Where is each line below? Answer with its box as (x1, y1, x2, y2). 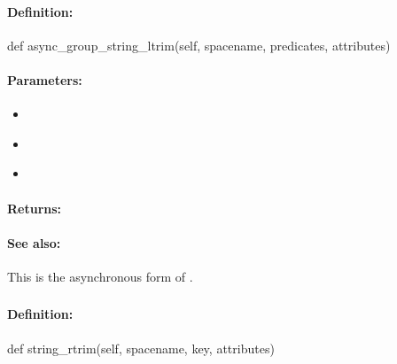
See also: (7, 233, 61, 252)
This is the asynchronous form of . (7, 267, 193, 285)
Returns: (7, 198, 62, 217)
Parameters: (7, 70, 82, 89)
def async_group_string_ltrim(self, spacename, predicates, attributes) (7, 35, 391, 54)
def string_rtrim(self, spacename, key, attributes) (7, 338, 275, 357)
